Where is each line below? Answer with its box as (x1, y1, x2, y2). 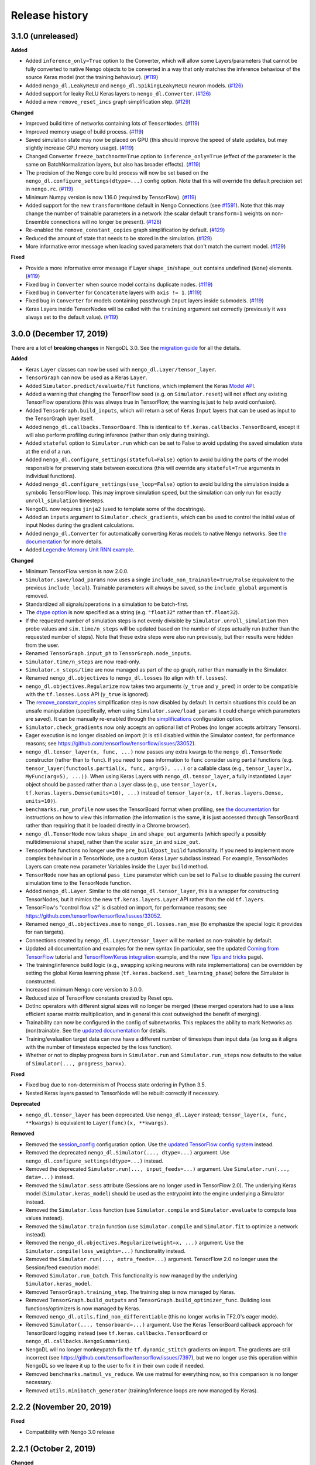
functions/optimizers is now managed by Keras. (25, 1304, 140, 1312)
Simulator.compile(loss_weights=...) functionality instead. (25, 1247, 186, 1254)
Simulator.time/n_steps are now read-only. (25, 658, 140, 665)
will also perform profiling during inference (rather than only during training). (25, 431, 210, 438)
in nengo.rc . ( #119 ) (25, 185, 74, 193)
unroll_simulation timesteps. (25, 497, 105, 504)
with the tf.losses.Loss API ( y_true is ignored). (25, 691, 150, 698)
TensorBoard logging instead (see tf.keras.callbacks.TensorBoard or (25, 1329, 208, 1336)
